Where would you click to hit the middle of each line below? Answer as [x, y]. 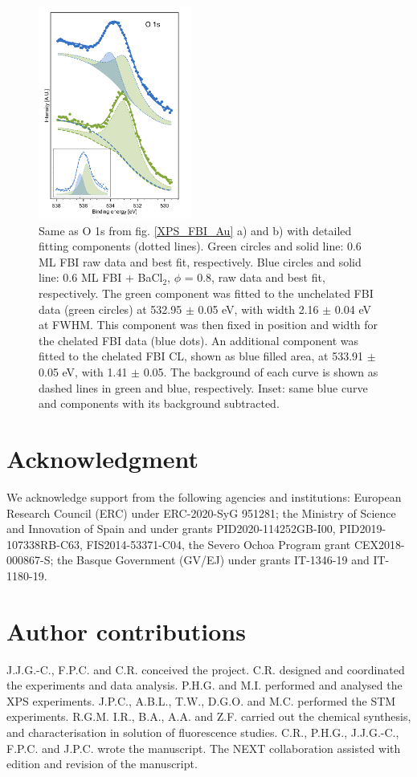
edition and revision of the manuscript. [102, 764]
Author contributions [126, 631]
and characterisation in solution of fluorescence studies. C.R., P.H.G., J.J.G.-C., [203, 732]
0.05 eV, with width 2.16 [258, 309]
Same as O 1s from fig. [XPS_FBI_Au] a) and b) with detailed [195, 230]
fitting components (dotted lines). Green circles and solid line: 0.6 [200, 246]
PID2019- [363, 529]
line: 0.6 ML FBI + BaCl [101, 277]
